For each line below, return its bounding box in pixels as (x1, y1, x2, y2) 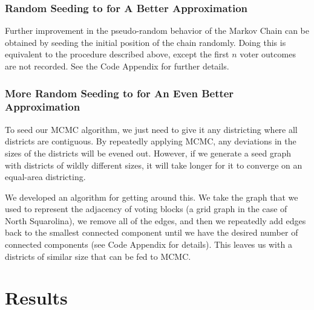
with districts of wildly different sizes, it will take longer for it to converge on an (5, 158, 303, 171)
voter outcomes (240, 48, 296, 60)
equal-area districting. (5, 170, 86, 183)
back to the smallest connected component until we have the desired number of (5, 226, 298, 239)
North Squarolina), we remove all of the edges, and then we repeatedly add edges (5, 214, 306, 227)
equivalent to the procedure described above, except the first (5, 48, 229, 60)
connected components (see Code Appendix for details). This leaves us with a (5, 238, 292, 251)
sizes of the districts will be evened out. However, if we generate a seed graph (5, 146, 291, 159)
